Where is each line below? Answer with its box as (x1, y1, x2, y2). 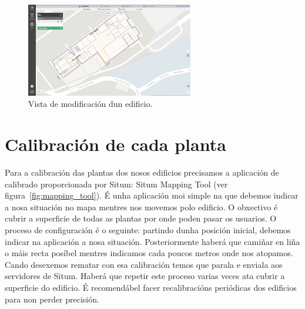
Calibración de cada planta (5, 132, 226, 156)
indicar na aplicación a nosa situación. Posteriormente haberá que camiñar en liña (5, 235, 300, 247)
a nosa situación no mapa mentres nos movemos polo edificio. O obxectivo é (5, 200, 278, 213)
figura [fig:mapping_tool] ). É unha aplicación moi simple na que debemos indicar (5, 189, 299, 201)
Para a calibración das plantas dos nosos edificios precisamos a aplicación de (5, 166, 279, 179)
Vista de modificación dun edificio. (28, 98, 153, 110)
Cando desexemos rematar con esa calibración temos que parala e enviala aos (5, 258, 283, 270)
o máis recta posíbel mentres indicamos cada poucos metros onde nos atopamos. (5, 247, 293, 259)
